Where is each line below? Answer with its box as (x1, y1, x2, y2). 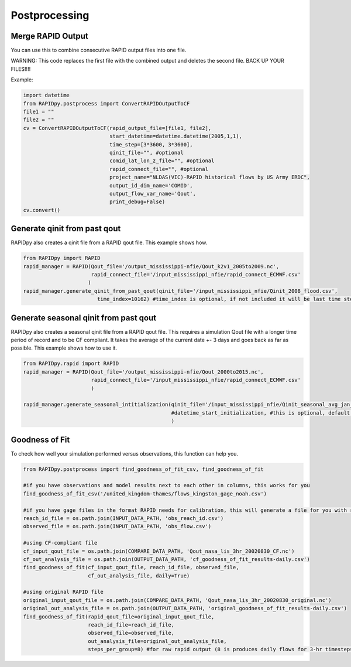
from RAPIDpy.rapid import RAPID (23, 360, 119, 367)
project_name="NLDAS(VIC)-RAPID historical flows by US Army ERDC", (109, 174, 310, 181)
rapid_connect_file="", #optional (109, 166, 209, 172)
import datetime (23, 92, 70, 99)
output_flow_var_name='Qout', (109, 190, 196, 197)
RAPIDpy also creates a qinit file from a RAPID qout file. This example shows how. (11, 239, 208, 246)
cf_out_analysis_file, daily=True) (88, 572, 190, 579)
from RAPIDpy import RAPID (23, 255, 101, 262)
